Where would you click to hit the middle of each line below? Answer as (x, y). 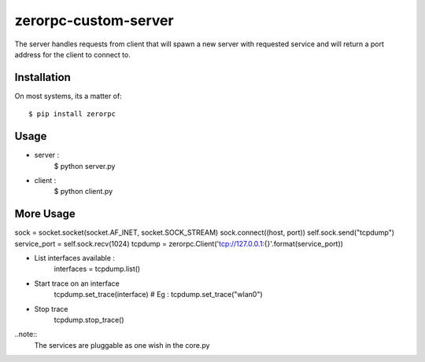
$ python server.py (85, 166)
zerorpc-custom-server (94, 20)
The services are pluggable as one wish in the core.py (122, 345)
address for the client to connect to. (73, 54)
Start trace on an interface (77, 283)
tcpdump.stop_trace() (89, 320)
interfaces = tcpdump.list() (97, 269)
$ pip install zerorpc (72, 114)
